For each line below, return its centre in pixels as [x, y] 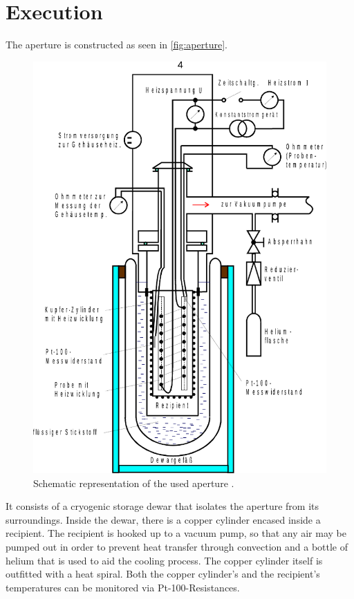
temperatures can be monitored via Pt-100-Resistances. [123, 587]
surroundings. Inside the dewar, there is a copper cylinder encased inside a [163, 519]
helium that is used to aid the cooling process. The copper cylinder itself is [164, 560]
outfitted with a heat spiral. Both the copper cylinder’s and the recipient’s [163, 574]
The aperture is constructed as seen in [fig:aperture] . [117, 45]
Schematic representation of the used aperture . [134, 483]
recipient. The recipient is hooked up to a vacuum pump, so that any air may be [176, 533]
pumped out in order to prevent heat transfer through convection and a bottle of [177, 547]
